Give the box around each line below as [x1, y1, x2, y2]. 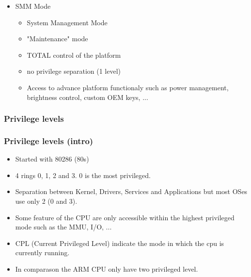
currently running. [15, 247, 70, 258]
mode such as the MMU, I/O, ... [15, 222, 112, 232]
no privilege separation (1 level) [27, 66, 121, 76]
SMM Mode [15, 1, 51, 11]
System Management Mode [27, 17, 108, 27]
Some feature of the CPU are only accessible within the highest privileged [15, 212, 235, 222]
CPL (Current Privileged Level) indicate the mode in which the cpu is [15, 238, 224, 248]
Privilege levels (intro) [4, 134, 94, 147]
